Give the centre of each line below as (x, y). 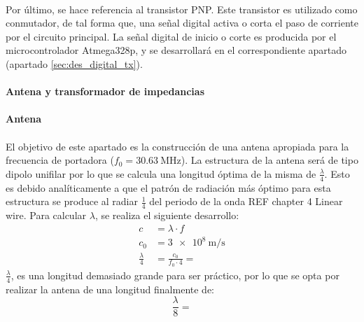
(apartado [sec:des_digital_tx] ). (74, 63)
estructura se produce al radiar (72, 201)
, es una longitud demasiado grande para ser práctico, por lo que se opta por (175, 275)
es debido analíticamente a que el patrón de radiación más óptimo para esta (168, 187)
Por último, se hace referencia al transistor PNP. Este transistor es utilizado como (182, 9)
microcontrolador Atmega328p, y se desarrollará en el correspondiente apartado (176, 50)
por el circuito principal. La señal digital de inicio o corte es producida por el (171, 36)
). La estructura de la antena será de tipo (269, 160)
